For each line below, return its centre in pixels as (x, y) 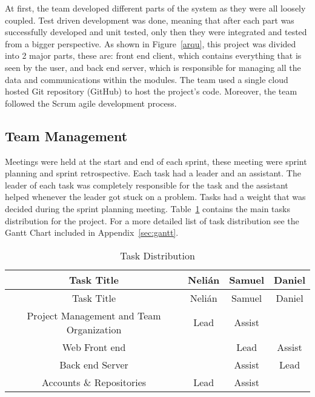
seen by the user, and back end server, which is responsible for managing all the (153, 67)
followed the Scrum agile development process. (91, 103)
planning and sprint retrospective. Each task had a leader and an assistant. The (153, 173)
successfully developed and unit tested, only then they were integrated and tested (156, 32)
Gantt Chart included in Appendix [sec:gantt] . (92, 232)
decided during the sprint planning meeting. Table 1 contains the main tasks (148, 208)
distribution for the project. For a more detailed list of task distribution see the (152, 220)
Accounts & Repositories (94, 382)
